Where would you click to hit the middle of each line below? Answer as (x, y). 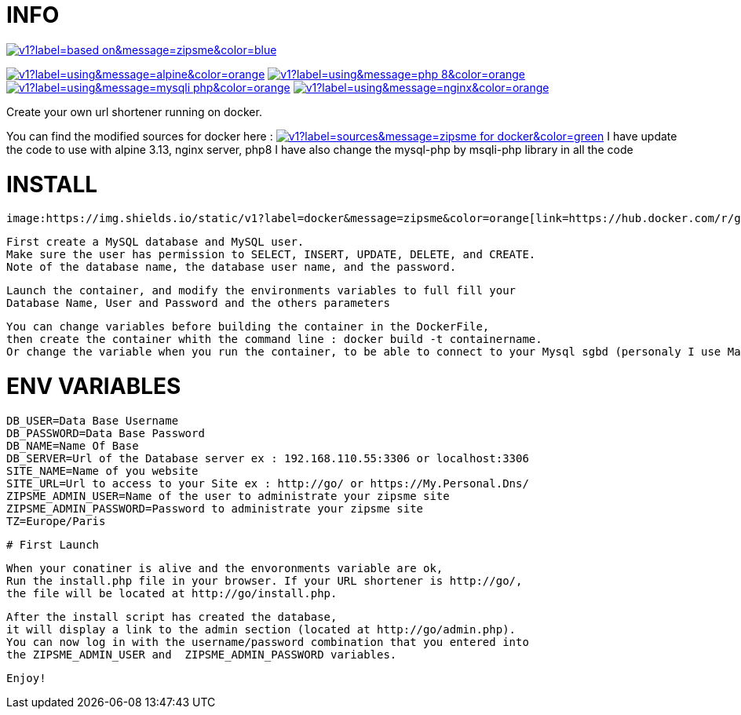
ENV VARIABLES (94, 386)
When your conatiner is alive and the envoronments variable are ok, (225, 568)
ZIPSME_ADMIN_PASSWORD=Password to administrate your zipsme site (215, 508)
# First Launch (53, 544)
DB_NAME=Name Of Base (73, 445)
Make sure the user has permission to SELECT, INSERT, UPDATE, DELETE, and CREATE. (271, 255)
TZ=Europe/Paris (56, 521)
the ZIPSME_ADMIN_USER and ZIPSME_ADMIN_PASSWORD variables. (202, 654)
